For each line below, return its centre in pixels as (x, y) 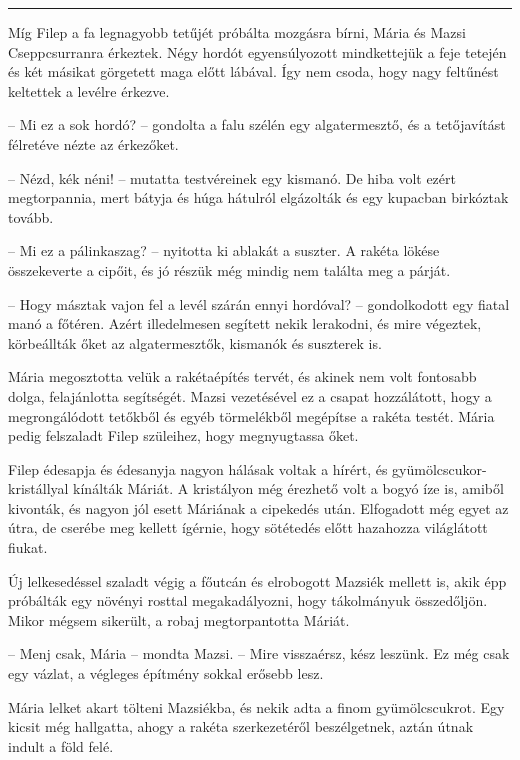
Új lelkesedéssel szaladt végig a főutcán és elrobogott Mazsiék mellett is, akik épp (257, 580)
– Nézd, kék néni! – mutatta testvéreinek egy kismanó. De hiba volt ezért (232, 177)
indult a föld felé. (61, 745)
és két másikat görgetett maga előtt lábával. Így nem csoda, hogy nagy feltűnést (253, 71)
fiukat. (28, 547)
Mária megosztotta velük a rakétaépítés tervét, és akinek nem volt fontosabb (242, 376)
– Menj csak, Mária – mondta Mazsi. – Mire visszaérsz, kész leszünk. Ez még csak (259, 653)
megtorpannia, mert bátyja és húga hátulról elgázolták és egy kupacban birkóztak (258, 197)
